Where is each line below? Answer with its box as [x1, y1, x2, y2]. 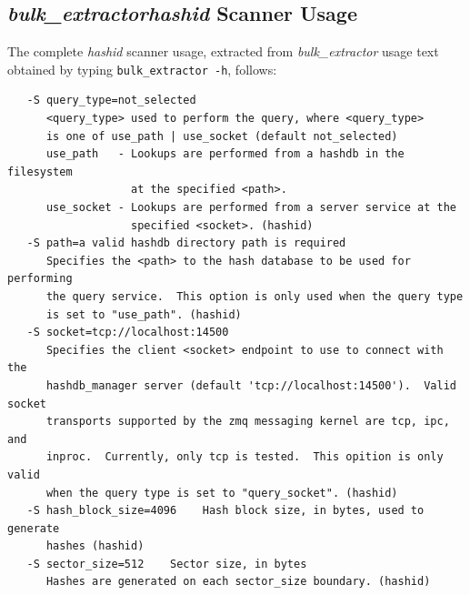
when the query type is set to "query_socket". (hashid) [45, 486, 398, 499]
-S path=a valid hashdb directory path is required [26, 237, 346, 250]
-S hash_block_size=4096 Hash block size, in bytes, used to [26, 504, 425, 518]
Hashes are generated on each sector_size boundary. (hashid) [45, 575, 431, 589]
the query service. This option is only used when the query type [45, 289, 464, 303]
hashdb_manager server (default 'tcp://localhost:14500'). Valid [45, 378, 456, 392]
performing [7, 272, 73, 286]
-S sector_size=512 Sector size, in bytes [26, 557, 307, 570]
